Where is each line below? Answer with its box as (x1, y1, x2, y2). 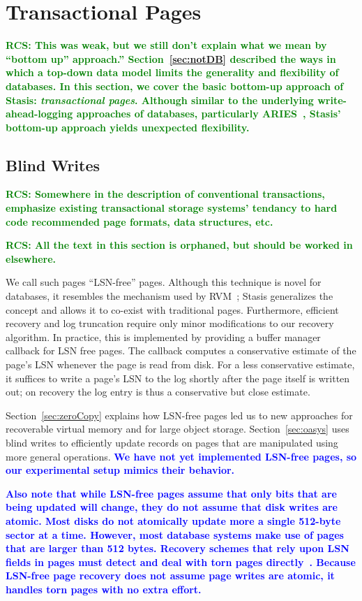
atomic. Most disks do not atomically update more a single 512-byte (6, 513, 341, 528)
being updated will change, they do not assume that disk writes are (6, 500, 338, 514)
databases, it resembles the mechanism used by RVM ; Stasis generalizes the (6, 289, 333, 303)
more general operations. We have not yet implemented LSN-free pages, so (6, 449, 357, 463)
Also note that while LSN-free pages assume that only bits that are (6, 486, 337, 500)
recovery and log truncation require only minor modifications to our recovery (6, 316, 334, 331)
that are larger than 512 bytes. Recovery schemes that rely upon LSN (6, 541, 349, 556)
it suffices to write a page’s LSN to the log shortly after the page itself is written (6, 370, 350, 385)
